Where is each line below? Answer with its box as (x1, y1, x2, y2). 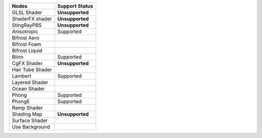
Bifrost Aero (12, 34, 40, 41)
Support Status (57, 3, 93, 9)
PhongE (12, 98, 30, 105)
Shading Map (12, 111, 43, 117)
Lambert (12, 73, 32, 79)
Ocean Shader (12, 85, 45, 92)
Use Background (12, 123, 50, 130)
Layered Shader (12, 79, 49, 86)
